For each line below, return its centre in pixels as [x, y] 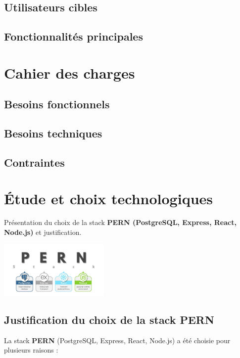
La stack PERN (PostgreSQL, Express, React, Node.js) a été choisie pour [117, 340]
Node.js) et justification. [43, 232]
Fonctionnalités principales [73, 36]
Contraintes [34, 162]
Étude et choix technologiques [108, 199]
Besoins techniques [53, 133]
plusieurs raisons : [31, 350]
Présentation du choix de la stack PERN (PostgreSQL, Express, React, [120, 222]
